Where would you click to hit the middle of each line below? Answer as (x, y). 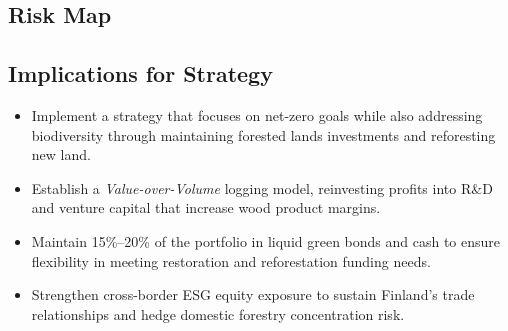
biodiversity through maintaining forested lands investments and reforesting (263, 134)
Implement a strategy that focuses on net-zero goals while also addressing (257, 114)
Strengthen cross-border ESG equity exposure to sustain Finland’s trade (253, 294)
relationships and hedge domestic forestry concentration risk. (218, 313)
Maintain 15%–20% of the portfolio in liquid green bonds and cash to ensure (266, 240)
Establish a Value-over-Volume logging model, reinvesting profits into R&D (262, 187)
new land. (61, 154)
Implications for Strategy (140, 73)
